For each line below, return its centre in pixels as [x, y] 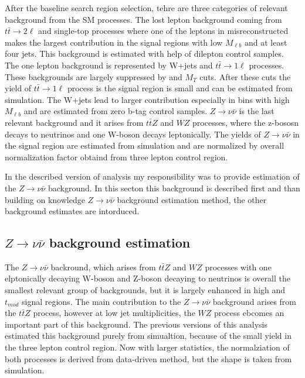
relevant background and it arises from [74, 122]
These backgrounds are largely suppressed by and [94, 76]
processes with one [238, 267]
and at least [266, 42]
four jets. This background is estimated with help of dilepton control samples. [144, 54]
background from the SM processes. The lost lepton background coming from [143, 19]
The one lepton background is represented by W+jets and [109, 65]
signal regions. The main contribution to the [101, 301]
